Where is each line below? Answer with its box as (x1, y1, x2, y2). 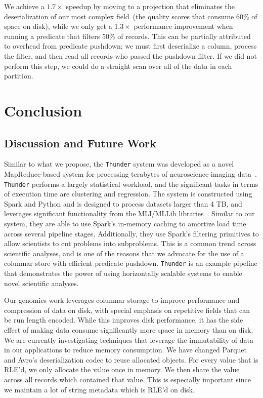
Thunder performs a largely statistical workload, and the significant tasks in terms (4, 178, 258, 189)
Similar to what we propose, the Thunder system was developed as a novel (4, 158, 234, 169)
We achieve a (4, 1, 45, 11)
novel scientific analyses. (4, 277, 79, 288)
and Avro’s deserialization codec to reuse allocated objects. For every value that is (4, 354, 258, 365)
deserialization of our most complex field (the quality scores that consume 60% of (4, 11, 257, 21)
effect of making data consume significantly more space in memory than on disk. (4, 325, 253, 335)
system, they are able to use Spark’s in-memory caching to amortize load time (4, 218, 246, 229)
